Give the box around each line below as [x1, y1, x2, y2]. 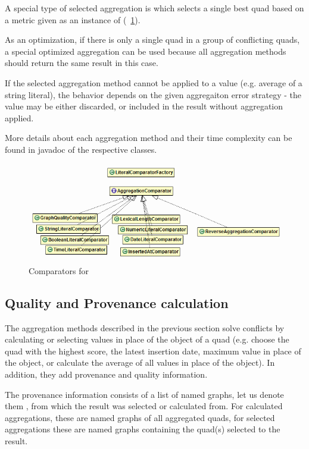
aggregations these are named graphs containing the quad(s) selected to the [5, 423, 280, 435]
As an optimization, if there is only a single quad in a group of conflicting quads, [5, 33, 300, 46]
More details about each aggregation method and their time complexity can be [5, 131, 292, 144]
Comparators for [29, 264, 89, 277]
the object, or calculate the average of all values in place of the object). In [5, 356, 275, 369]
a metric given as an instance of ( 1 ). [5, 13, 141, 26]
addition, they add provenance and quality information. [5, 368, 208, 380]
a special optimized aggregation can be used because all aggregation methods [5, 45, 286, 57]
